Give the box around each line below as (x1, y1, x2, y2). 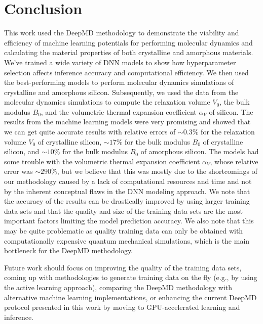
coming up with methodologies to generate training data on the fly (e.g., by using (4, 272, 257, 283)
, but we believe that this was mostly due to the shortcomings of (57, 166, 257, 176)
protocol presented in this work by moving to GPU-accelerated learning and (4, 302, 240, 312)
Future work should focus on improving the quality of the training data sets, (4, 262, 242, 272)
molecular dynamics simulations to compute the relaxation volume (4, 97, 210, 107)
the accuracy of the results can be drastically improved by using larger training (4, 196, 250, 206)
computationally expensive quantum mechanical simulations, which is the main (4, 235, 250, 246)
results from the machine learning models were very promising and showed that (4, 116, 251, 127)
